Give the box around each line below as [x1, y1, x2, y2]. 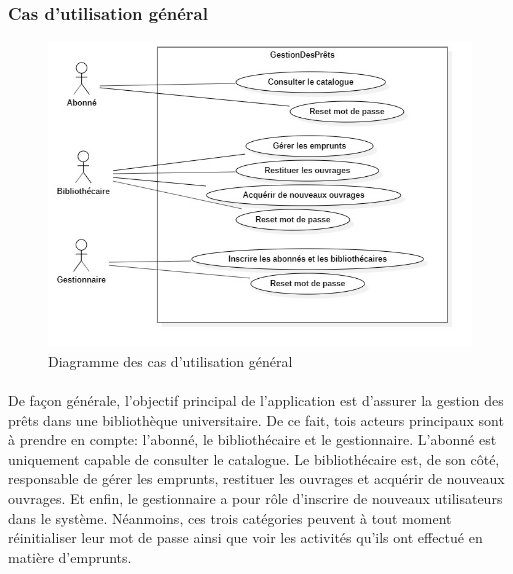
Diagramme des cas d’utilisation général [48, 350, 293, 371]
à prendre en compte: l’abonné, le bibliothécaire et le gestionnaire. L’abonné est [8, 429, 497, 450]
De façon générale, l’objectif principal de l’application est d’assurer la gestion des [8, 390, 504, 411]
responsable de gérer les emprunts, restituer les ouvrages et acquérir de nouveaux [8, 468, 505, 489]
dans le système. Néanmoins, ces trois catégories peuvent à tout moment [8, 507, 452, 528]
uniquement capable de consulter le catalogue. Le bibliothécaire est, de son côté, [8, 448, 500, 469]
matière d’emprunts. [8, 546, 132, 567]
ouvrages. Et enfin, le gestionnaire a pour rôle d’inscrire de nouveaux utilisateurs [8, 487, 503, 508]
